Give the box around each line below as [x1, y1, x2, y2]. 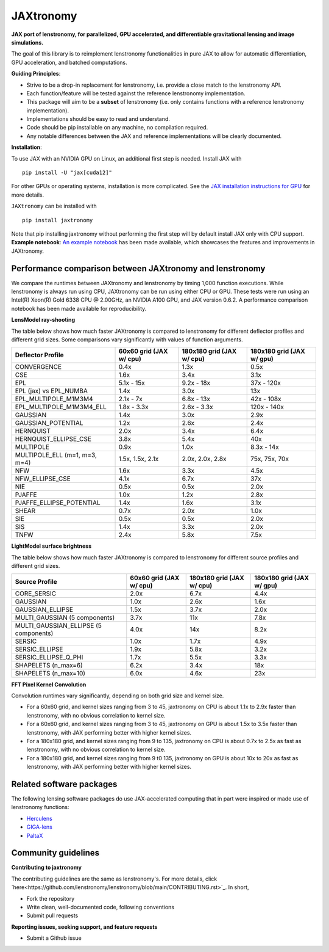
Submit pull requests [26, 912, 79, 919]
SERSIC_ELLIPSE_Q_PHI [15, 653, 83, 661]
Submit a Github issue [26, 934, 82, 942]
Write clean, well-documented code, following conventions [26, 904, 175, 911]
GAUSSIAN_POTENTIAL [15, 419, 83, 427]
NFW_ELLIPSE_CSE [15, 474, 71, 483]
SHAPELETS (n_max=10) [15, 669, 85, 677]
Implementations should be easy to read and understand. [26, 115, 171, 123]
